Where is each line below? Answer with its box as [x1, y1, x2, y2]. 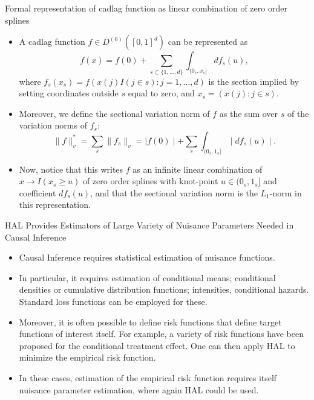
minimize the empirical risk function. [19, 351, 156, 364]
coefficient [19, 186, 56, 199]
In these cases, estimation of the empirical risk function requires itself [19, 372, 277, 384]
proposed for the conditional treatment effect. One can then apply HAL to [19, 339, 295, 352]
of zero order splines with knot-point [82, 175, 218, 187]
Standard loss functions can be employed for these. [19, 295, 208, 308]
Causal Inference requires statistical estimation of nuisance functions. [19, 251, 275, 264]
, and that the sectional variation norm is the [90, 186, 258, 199]
